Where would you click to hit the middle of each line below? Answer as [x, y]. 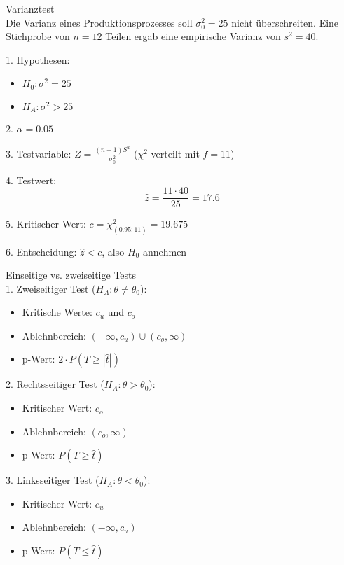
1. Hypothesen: [38, 59]
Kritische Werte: [57, 312]
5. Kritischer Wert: [46, 224]
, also [113, 251]
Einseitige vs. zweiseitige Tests [71, 275]
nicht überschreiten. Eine [285, 22]
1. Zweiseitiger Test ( [51, 288]
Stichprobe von [38, 36]
